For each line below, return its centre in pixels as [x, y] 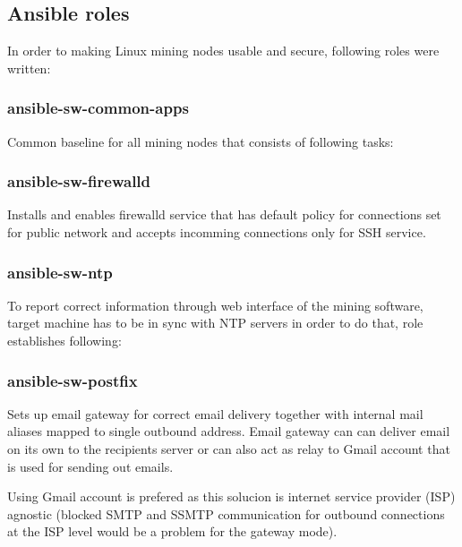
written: [29, 68]
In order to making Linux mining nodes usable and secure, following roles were [223, 51]
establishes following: [64, 341]
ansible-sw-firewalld [79, 181]
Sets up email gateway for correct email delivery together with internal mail [215, 413]
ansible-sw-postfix [73, 380]
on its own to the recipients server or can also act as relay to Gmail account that [229, 449]
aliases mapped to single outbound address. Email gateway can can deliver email [229, 431]
